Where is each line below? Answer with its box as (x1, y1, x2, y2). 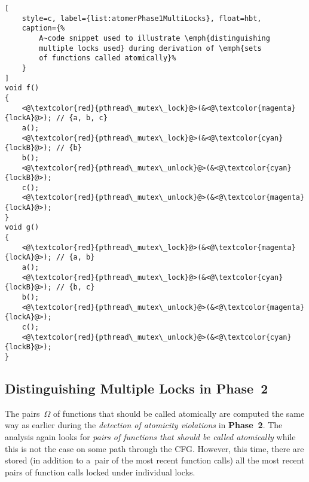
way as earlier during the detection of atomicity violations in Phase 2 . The (5, 419, 283, 431)
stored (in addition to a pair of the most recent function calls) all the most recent (5, 454, 305, 466)
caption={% (22, 24, 65, 33)
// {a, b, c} (56, 114, 108, 123)
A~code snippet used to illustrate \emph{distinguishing (39, 33, 270, 42)
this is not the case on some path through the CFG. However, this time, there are (5, 442, 304, 454)
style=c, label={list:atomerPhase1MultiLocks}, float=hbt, (22, 14, 262, 23)
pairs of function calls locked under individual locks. (5, 465, 195, 478)
